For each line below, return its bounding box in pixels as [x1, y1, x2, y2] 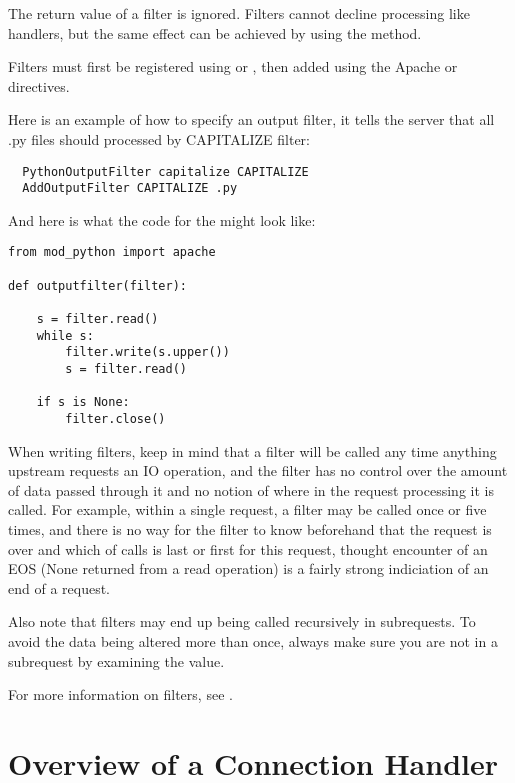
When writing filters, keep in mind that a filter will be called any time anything [8, 440, 497, 461]
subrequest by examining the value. [8, 650, 225, 671]
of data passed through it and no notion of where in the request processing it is [8, 479, 494, 500]
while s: [36, 328, 94, 343]
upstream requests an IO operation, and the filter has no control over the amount [8, 460, 508, 481]
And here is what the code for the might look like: [8, 209, 316, 230]
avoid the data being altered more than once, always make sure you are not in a [8, 631, 498, 652]
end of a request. [8, 577, 111, 598]
